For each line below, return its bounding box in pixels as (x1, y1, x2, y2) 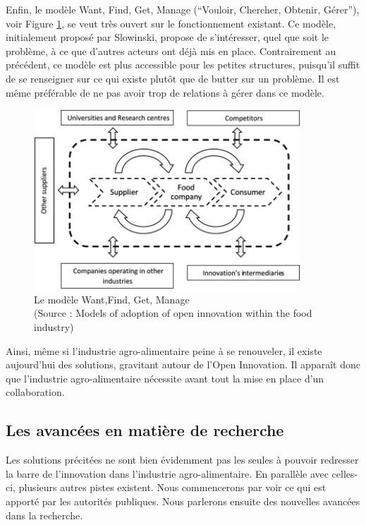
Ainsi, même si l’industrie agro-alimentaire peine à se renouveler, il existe (6, 343, 322, 358)
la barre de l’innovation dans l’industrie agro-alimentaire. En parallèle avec (6, 466, 329, 481)
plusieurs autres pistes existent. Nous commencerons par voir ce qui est (18, 480, 327, 495)
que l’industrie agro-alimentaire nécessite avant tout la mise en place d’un (6, 370, 324, 385)
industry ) (34, 319, 74, 334)
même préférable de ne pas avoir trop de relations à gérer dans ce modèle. (6, 85, 324, 99)
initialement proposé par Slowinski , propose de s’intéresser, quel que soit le (6, 30, 329, 44)
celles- (331, 466, 358, 481)
